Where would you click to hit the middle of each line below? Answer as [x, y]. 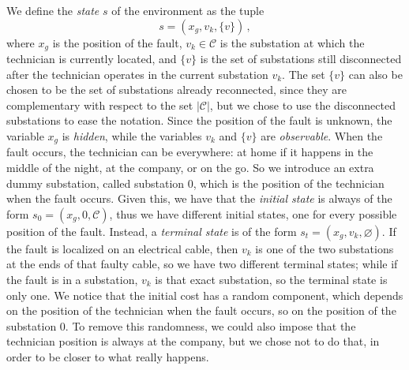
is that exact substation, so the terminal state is [271, 280]
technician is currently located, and [92, 59]
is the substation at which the [292, 42]
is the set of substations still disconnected [301, 59]
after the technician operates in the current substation [137, 74]
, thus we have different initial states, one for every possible [253, 213]
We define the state [53, 10]
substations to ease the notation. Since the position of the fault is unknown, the [199, 120]
